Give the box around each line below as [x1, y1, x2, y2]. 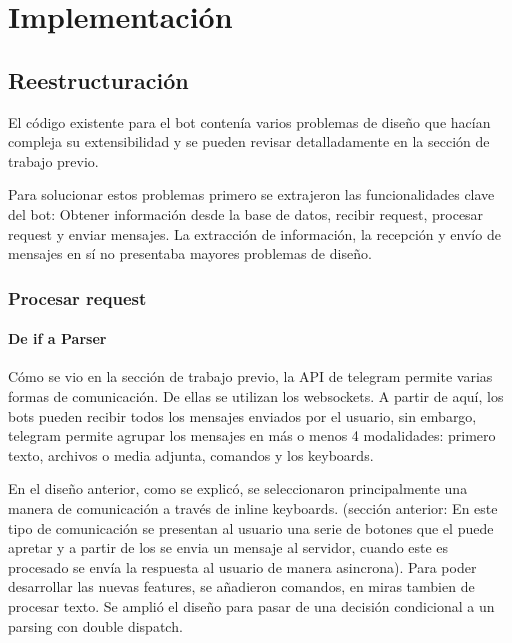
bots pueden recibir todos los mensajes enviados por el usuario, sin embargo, [8, 405, 477, 426]
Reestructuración [8, 64, 189, 95]
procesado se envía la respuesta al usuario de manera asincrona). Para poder [8, 556, 477, 577]
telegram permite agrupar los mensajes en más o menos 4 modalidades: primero [8, 425, 496, 446]
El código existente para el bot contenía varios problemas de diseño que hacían [8, 111, 491, 132]
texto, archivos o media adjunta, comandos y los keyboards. [8, 444, 374, 465]
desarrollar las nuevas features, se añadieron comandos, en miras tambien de [8, 576, 475, 597]
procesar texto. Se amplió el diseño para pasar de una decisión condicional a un [8, 595, 495, 616]
